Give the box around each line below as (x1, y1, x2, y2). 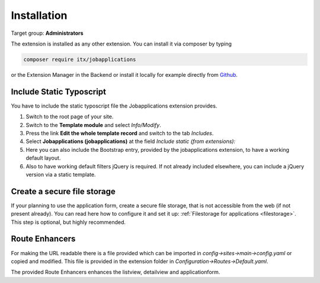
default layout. (25, 154, 61, 162)
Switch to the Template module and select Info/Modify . (25, 121, 161, 128)
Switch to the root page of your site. (25, 113, 114, 121)
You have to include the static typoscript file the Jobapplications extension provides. (11, 102, 217, 109)
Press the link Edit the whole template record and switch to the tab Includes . (25, 129, 214, 136)
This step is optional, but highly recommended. (11, 219, 126, 226)
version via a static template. (25, 171, 96, 178)
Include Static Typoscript (11, 86, 107, 97)
